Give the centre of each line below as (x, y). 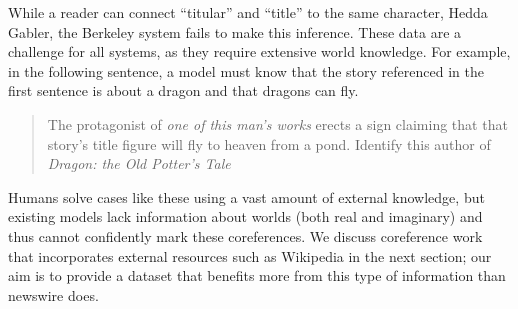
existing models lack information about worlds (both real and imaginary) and (245, 216)
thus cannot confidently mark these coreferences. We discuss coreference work (245, 235)
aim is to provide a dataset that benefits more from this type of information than (257, 275)
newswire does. (53, 294)
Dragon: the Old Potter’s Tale (139, 163)
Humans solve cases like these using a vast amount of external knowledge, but (246, 196)
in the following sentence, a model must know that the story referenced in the (246, 70)
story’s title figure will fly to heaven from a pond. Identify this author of (269, 143)
